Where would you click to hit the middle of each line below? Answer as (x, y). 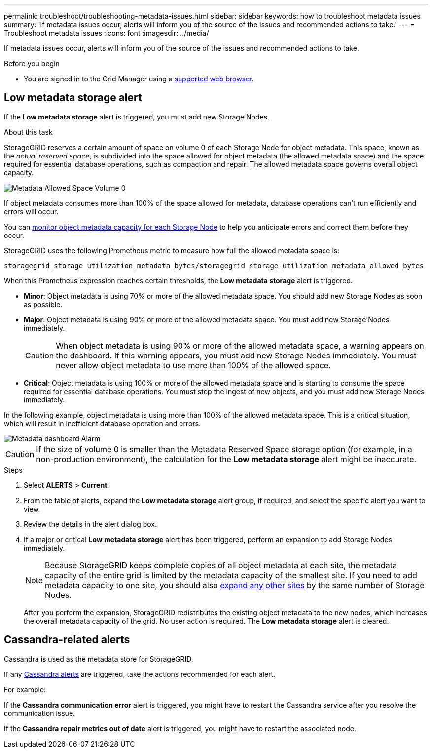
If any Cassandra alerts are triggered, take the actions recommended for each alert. (140, 674)
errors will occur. (31, 211)
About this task (28, 132)
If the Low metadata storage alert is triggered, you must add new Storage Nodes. (137, 117)
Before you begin (32, 63)
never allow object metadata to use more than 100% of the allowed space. (193, 365)
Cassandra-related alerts (67, 640)
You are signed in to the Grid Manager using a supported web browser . (139, 79)
